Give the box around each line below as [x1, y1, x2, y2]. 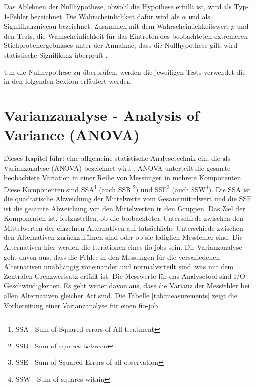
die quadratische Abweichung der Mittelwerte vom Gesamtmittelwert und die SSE [4, 193, 252, 204]
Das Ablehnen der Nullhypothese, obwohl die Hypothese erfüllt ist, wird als [4, 1, 232, 11]
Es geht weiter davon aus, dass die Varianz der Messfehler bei [64, 280, 250, 291]
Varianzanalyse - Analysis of [4, 105, 199, 125]
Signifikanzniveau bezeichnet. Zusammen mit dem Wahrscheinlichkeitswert [4, 21, 229, 31]
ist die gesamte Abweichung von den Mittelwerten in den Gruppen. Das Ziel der [4, 203, 245, 213]
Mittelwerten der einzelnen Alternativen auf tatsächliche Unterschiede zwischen [4, 222, 243, 232]
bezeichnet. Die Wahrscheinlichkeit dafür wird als [30, 11, 180, 21]
